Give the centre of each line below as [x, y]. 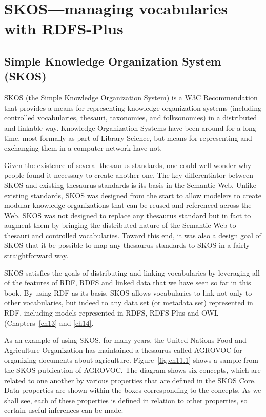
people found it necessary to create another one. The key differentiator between [129, 175]
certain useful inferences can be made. [64, 410]
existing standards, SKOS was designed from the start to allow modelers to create [133, 195]
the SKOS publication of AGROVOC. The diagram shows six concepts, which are [132, 370]
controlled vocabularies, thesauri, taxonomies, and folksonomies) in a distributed [131, 118]
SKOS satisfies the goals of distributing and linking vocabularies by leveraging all [132, 272]
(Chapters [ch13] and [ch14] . [49, 322]
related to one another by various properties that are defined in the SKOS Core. [130, 380]
